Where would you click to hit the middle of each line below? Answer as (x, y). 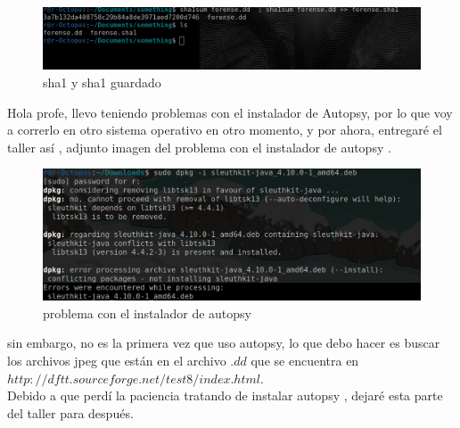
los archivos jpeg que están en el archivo (117, 360)
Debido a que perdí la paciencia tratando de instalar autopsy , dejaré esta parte (225, 395)
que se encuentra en (305, 360)
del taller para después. (70, 412)
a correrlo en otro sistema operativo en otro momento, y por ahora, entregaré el (225, 130)
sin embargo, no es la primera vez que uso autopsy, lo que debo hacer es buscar (224, 343)
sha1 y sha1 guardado (102, 82)
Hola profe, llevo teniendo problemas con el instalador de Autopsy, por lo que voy (230, 112)
